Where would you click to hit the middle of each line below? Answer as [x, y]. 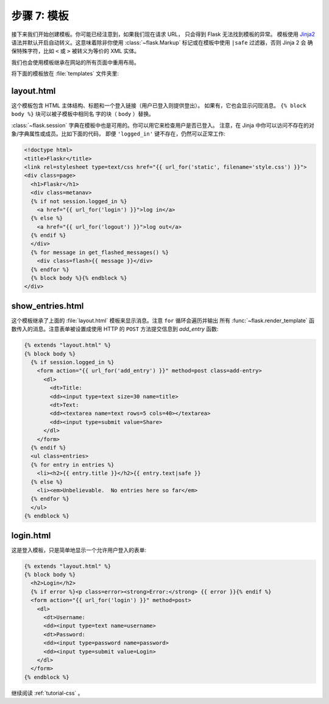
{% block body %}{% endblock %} [79, 278]
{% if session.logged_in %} [73, 362]
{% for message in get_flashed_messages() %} [100, 252]
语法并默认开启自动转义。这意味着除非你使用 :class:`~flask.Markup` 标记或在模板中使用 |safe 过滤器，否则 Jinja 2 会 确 [162, 42]
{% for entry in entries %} [73, 465]
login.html [31, 535]
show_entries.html [48, 306]
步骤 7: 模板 [40, 16]
